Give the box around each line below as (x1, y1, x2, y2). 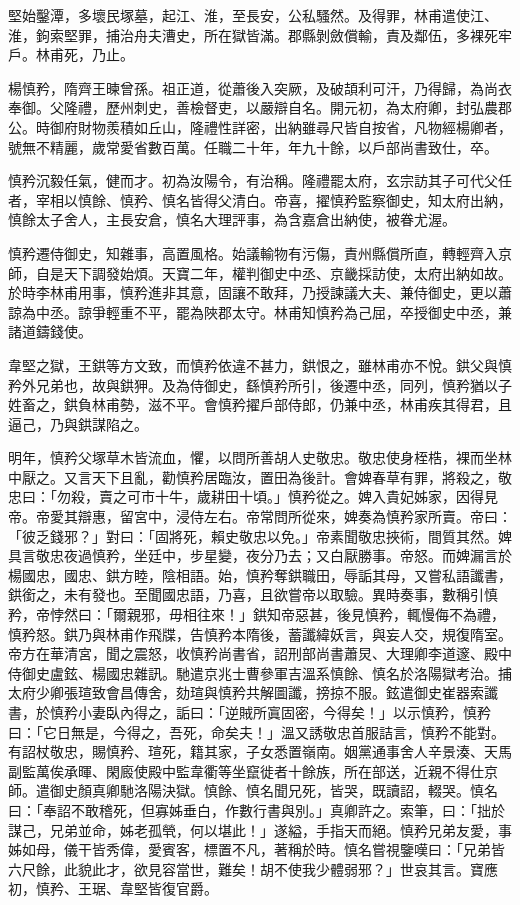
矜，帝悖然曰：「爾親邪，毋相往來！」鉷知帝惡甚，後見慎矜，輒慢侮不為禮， (8, 604, 505, 625)
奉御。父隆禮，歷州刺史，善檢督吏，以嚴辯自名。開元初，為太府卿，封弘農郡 (8, 97, 512, 118)
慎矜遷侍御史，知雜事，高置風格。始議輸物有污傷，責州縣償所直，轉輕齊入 (8, 242, 498, 263)
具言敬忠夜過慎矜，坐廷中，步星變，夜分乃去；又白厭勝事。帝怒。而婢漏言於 (8, 545, 512, 566)
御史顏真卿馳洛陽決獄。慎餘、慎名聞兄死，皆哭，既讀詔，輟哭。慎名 (49, 780, 498, 801)
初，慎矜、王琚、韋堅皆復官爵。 (8, 878, 218, 899)
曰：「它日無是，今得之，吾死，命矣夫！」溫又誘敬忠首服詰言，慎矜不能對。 (8, 721, 505, 742)
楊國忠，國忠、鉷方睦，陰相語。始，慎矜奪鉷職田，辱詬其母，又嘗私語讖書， (8, 564, 512, 585)
